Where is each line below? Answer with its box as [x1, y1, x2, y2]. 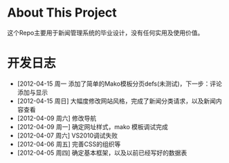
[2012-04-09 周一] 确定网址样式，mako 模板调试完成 [17, 122, 168, 131]
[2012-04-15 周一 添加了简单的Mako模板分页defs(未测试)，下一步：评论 [17, 79, 223, 88]
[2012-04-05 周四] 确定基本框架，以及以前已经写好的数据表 [17, 148, 187, 157]
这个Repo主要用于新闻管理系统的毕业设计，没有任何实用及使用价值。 [7, 28, 204, 37]
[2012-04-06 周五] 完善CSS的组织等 [17, 140, 121, 148]
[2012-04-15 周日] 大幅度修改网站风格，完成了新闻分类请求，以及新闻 [17, 97, 217, 105]
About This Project [7, 5, 118, 21]
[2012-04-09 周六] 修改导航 [17, 114, 97, 122]
